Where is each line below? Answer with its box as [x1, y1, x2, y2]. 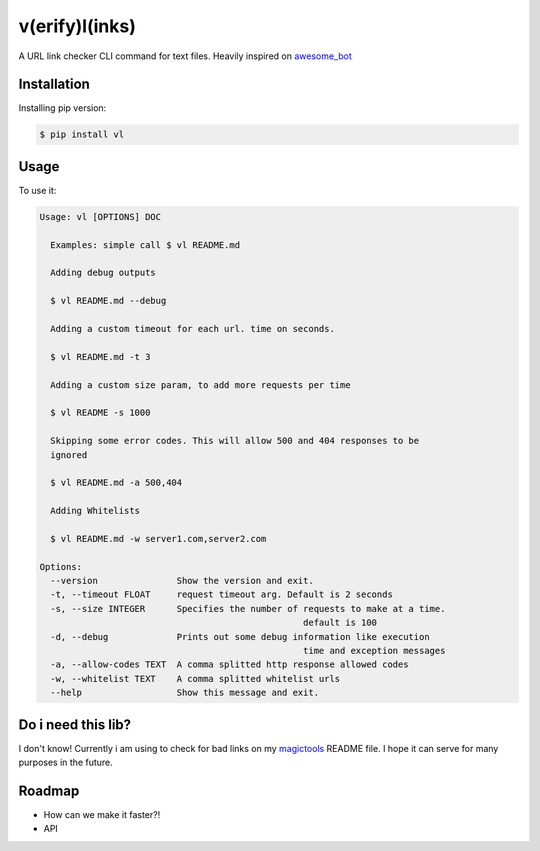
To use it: [18, 184, 57, 196]
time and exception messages [303, 645, 446, 657]
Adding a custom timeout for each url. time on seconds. [50, 323, 335, 335]
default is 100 [303, 617, 378, 629]
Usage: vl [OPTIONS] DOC [39, 211, 162, 222]
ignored [50, 449, 88, 460]
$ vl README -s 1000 [50, 407, 151, 419]
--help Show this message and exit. [50, 687, 320, 699]
